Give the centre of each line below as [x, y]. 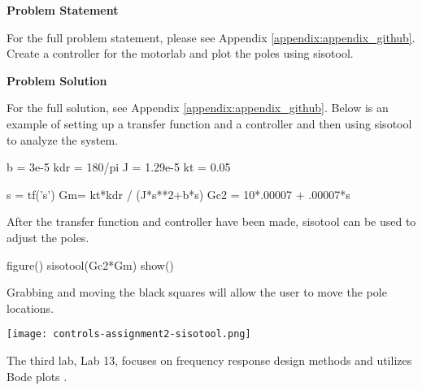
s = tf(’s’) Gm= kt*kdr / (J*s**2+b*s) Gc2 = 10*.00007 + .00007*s [178, 194]
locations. [30, 308]
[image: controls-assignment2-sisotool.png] [129, 334]
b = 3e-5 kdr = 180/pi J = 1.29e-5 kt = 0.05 [119, 167]
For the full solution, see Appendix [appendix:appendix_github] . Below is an [198, 108]
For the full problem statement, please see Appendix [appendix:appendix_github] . [211, 37]
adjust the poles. [48, 237]
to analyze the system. [63, 139]
